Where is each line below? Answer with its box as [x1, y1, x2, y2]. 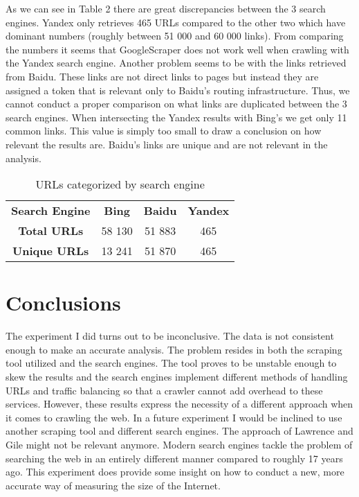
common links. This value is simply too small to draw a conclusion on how [6, 123, 322, 138]
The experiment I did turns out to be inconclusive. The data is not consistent [6, 329, 334, 343]
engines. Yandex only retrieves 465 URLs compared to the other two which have [6, 15, 346, 29]
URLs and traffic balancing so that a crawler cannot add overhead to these [6, 383, 323, 397]
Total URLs [18, 223, 84, 239]
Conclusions [6, 288, 121, 317]
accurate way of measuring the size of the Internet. [6, 478, 221, 492]
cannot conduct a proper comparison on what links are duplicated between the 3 [6, 96, 347, 111]
